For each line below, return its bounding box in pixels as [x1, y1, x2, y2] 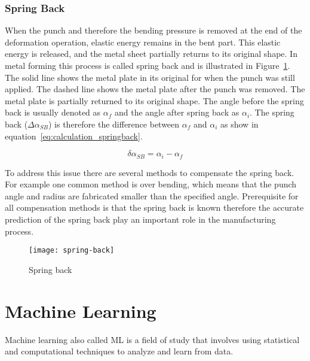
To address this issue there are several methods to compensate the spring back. [5, 166, 294, 178]
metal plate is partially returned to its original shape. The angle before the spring [5, 94, 304, 107]
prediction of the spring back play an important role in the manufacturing [5, 213, 276, 225]
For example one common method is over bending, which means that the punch [5, 178, 297, 190]
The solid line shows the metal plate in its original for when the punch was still [5, 71, 295, 83]
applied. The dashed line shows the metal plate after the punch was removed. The [5, 83, 305, 95]
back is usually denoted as [5, 106, 101, 119]
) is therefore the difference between [48, 117, 180, 130]
